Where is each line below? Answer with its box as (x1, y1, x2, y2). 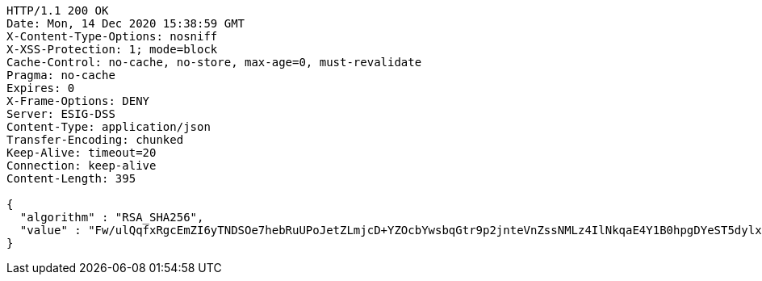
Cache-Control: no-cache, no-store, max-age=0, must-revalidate (6, 56, 422, 69)
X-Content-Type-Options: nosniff (6, 30, 218, 43)
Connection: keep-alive (6, 159, 157, 172)
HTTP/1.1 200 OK (6, 4, 109, 17)
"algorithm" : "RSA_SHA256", (19, 211, 204, 224)
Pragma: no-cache (6, 69, 115, 82)
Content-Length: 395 (6, 172, 136, 185)
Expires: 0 (6, 82, 75, 94)
